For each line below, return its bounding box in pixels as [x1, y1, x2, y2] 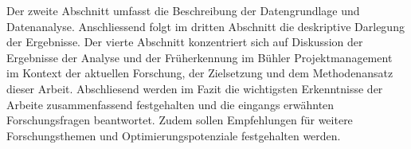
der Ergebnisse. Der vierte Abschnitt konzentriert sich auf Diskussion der [6, 33, 363, 50]
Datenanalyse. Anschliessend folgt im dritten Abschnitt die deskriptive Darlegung [6, 18, 405, 34]
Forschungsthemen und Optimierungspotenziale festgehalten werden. [6, 127, 341, 143]
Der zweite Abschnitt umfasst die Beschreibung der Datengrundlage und [6, 2, 360, 18]
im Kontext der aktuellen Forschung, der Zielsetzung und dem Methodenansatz [6, 65, 393, 81]
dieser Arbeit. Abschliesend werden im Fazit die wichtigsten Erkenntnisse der [6, 80, 383, 96]
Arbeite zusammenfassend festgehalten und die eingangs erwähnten [6, 96, 335, 112]
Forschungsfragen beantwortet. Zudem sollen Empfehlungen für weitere [6, 112, 353, 128]
